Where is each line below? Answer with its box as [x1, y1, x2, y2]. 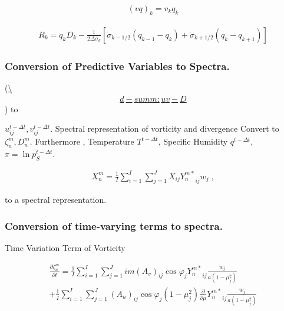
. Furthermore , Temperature [29, 135, 134, 148]
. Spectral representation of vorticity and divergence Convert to [50, 122, 279, 135]
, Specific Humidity [158, 135, 228, 148]
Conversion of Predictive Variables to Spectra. [5, 58, 230, 73]
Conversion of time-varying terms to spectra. [5, 218, 223, 233]
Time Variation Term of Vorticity [5, 242, 126, 254]
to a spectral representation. [5, 193, 107, 206]
